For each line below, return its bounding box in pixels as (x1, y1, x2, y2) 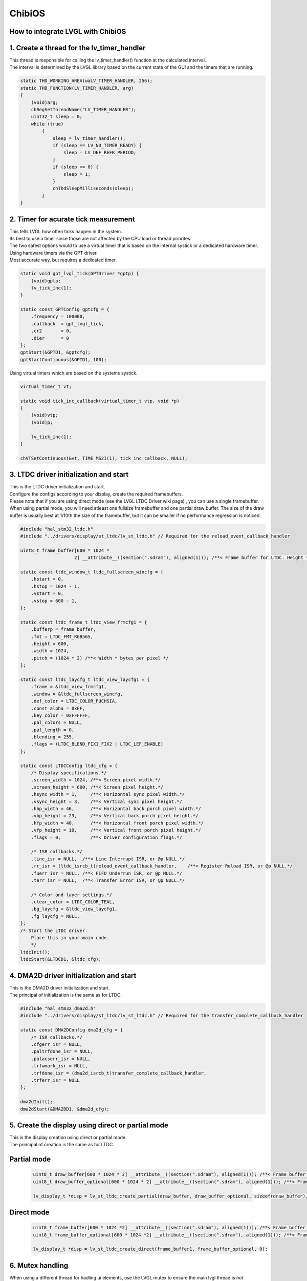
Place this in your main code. (31, 935, 109, 941)
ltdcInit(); (20, 949, 51, 955)
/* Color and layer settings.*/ (31, 892, 113, 898)
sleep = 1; (63, 171, 91, 177)
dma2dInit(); (20, 1099, 53, 1105)
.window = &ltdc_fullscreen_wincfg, (31, 691, 123, 697)
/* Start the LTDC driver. (20, 927, 88, 934)
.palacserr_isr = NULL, (31, 1056, 91, 1062)
